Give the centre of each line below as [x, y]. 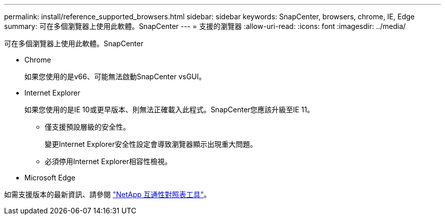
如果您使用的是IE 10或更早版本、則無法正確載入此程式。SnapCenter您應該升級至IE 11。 [169, 109]
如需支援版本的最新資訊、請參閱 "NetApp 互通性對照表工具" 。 [108, 194]
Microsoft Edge [50, 178]
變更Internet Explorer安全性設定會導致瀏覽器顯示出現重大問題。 [151, 144]
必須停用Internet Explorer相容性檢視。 [108, 161]
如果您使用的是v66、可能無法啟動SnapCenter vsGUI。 [115, 76]
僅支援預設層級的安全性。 [87, 127]
